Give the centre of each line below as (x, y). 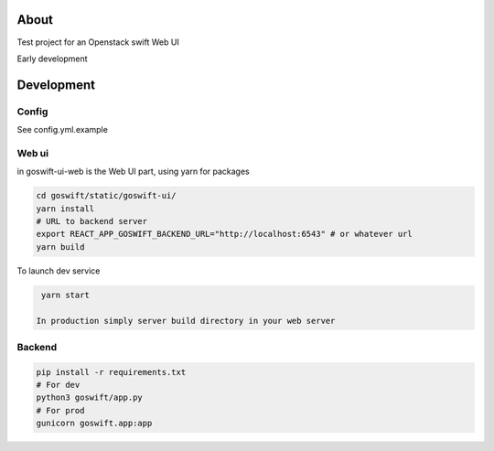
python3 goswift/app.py (90, 397)
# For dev (58, 385)
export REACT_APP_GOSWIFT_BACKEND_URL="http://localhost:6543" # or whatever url (225, 234)
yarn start (66, 295)
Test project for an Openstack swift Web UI (98, 42)
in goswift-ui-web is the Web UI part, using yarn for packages (134, 172)
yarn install (65, 209)
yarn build (60, 247)
